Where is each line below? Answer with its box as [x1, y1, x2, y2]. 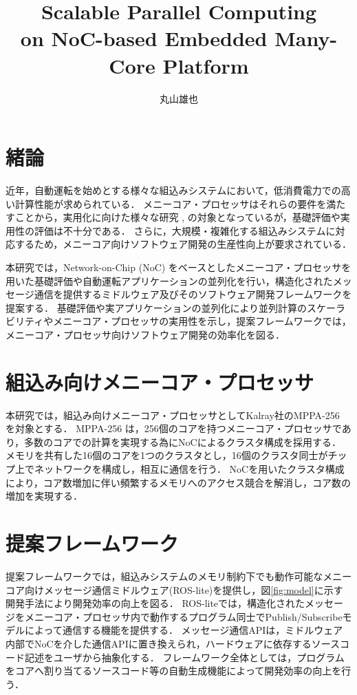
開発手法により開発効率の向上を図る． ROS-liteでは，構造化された [6, 596, 305, 610]
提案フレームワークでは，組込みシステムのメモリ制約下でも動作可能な [6, 568, 323, 583]
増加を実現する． [6, 489, 83, 503]
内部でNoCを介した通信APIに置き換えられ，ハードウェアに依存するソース [6, 636, 340, 650]
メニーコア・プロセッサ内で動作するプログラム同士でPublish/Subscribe [24, 609, 343, 623]
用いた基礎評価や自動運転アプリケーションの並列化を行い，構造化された [6, 273, 333, 288]
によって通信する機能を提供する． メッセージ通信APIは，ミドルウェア [24, 623, 343, 637]
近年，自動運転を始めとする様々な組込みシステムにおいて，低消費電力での [6, 183, 341, 197]
